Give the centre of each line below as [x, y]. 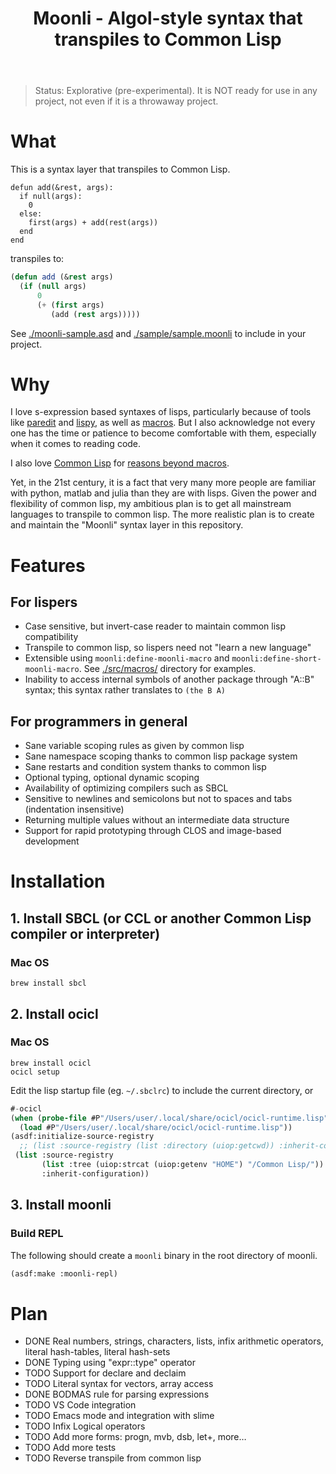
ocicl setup [35, 1072]
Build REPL [37, 1234]
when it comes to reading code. [76, 444]
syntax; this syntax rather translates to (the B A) [125, 690]
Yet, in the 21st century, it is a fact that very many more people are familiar [163, 483]
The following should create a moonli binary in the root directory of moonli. [164, 1255]
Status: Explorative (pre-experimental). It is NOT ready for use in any [176, 91]
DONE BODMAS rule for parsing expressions [117, 1394]
